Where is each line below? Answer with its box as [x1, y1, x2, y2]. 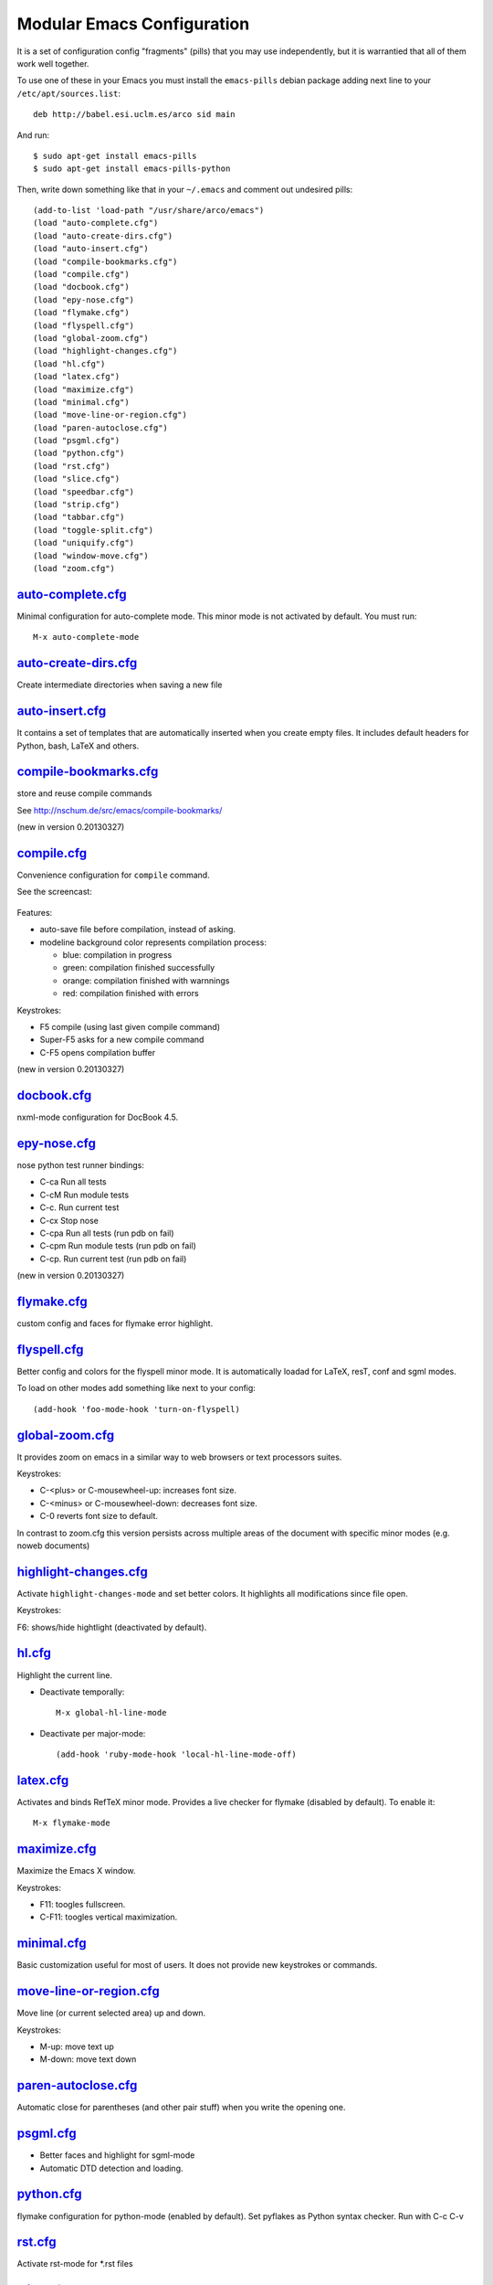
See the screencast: [16, 887, 93, 898]
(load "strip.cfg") [33, 499, 121, 510]
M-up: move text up [39, 2041, 114, 2052]
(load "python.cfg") [33, 448, 125, 459]
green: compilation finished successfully [62, 962, 215, 973]
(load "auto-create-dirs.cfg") [33, 230, 173, 241]
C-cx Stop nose [39, 1215, 100, 1226]
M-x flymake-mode [33, 1818, 110, 1828]
